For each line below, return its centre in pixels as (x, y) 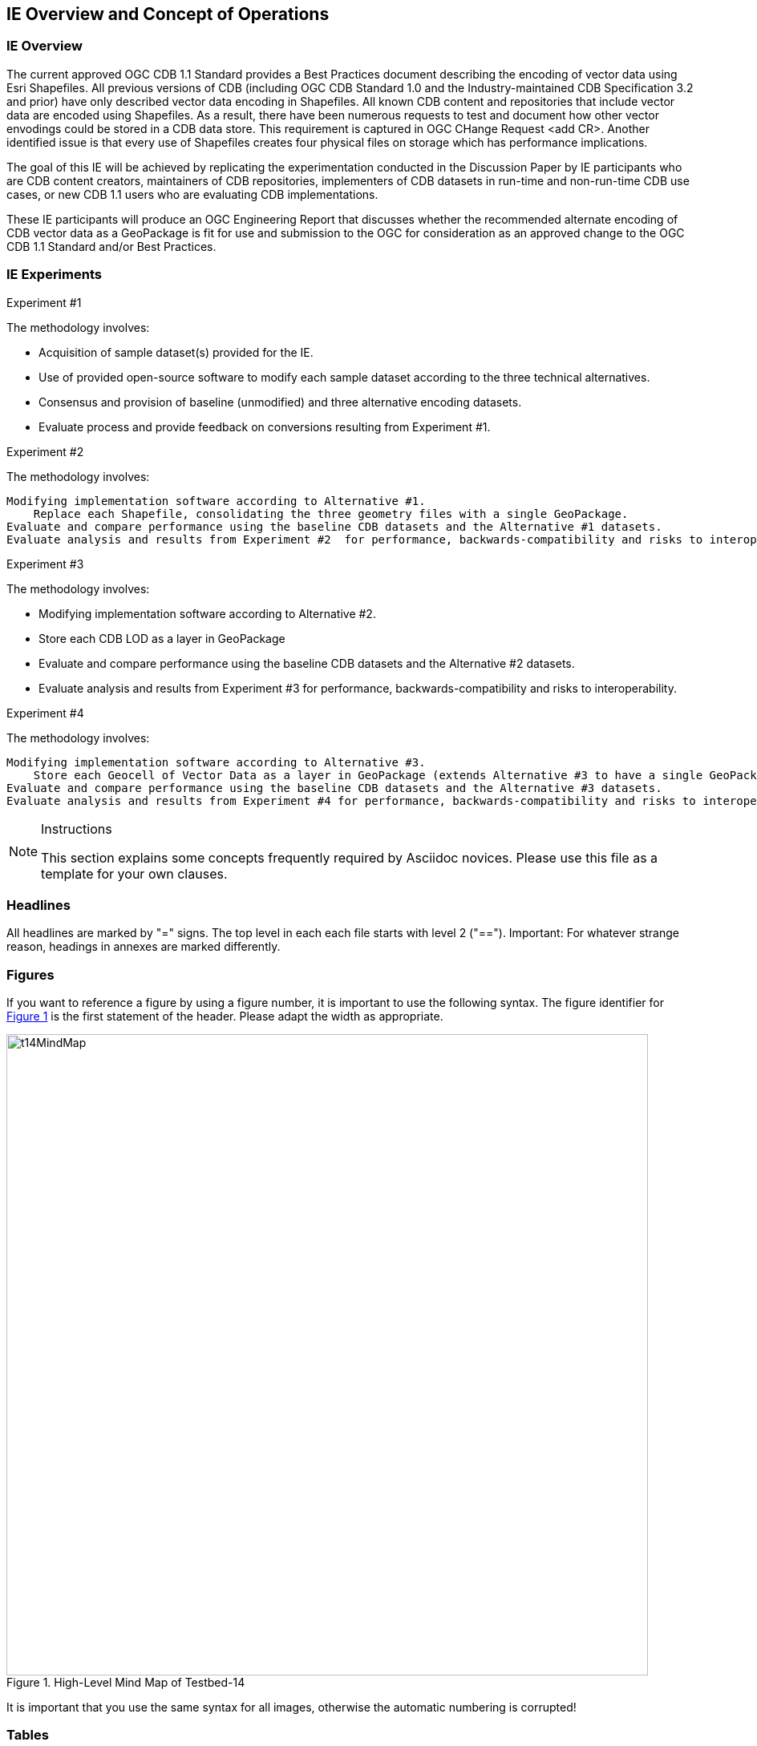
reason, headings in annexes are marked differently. (144, 947)
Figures (30, 974)
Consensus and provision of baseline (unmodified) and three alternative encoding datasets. (280, 402)
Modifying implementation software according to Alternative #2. (207, 613)
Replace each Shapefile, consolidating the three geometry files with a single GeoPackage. (331, 513)
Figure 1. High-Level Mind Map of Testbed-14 (126, 1683)
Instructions (77, 829)
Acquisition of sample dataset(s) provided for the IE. (176, 352)
